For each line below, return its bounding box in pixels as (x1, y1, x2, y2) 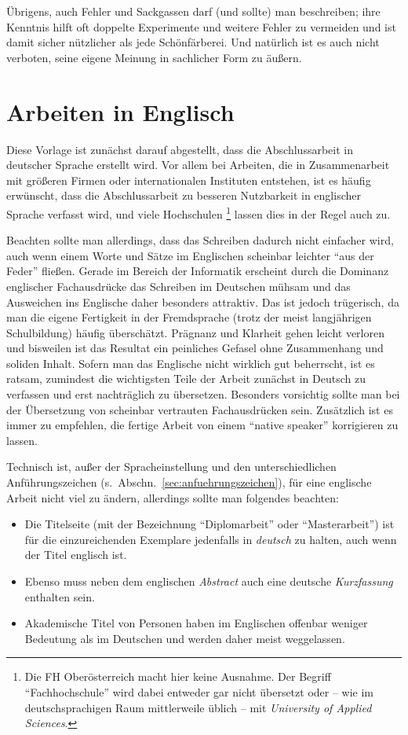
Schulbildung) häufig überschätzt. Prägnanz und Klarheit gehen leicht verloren (6, 324, 384, 340)
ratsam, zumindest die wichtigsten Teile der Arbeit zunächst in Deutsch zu (6, 370, 366, 387)
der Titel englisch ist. (24, 546, 127, 563)
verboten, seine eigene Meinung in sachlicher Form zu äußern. (6, 49, 302, 65)
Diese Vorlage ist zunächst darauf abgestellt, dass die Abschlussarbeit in (6, 141, 353, 157)
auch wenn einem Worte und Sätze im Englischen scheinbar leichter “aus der (6, 247, 374, 263)
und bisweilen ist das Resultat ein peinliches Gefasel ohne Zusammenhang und (6, 340, 384, 356)
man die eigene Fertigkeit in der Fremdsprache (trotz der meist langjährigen (6, 309, 372, 325)
